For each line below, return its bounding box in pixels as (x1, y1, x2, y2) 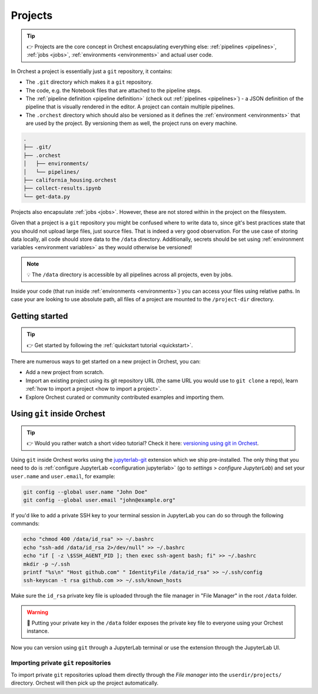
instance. (26, 627, 49, 634)
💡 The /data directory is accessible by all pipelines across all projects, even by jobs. (26, 271, 233, 278)
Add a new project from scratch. (25, 369, 104, 376)
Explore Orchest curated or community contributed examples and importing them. (25, 394, 225, 401)
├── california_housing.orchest (23, 177, 117, 183)
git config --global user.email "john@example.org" (23, 497, 176, 503)
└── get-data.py (23, 193, 71, 200)
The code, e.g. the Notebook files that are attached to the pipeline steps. (25, 87, 202, 94)
